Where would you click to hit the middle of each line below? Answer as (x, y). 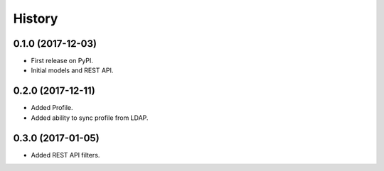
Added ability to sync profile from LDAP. (90, 118)
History (36, 18)
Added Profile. (52, 108)
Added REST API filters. (65, 155)
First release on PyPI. (62, 61)
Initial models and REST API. (72, 70)
